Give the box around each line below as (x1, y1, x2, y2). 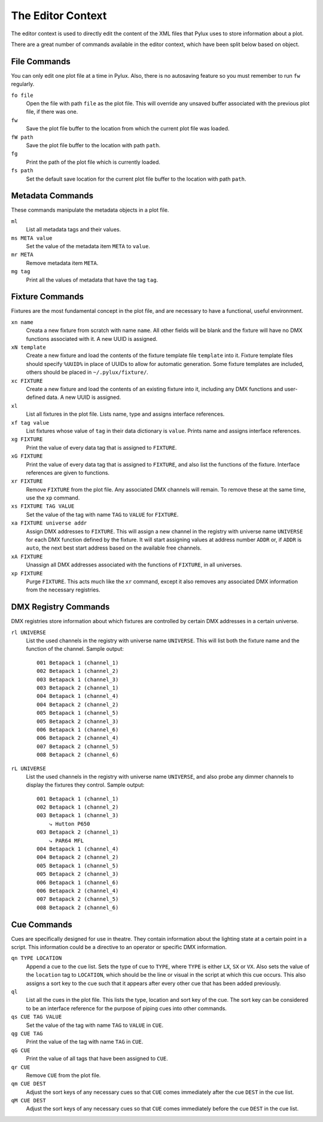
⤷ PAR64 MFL (48, 837, 84, 844)
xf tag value (11, 419, 50, 426)
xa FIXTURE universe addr (11, 520, 87, 526)
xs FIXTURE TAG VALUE (11, 503, 75, 510)
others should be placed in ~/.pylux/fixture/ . (26, 368, 149, 376)
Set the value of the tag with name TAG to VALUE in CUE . (26, 1022, 164, 1029)
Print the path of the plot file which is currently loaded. (26, 158, 161, 166)
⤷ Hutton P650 (48, 820, 90, 827)
